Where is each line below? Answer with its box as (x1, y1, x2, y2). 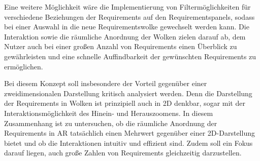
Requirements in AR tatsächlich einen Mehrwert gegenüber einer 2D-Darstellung (4, 128, 255, 138)
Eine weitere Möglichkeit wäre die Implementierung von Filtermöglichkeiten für (4, 2, 251, 12)
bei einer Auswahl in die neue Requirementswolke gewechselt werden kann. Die (4, 21, 249, 32)
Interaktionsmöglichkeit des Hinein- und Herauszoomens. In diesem (4, 107, 213, 118)
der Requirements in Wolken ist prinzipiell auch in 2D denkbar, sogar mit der (4, 98, 245, 108)
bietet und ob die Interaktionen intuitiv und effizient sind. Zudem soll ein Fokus (4, 137, 253, 148)
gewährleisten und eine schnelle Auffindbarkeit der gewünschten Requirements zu (4, 51, 256, 61)
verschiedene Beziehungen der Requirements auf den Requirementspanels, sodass (4, 11, 255, 22)
